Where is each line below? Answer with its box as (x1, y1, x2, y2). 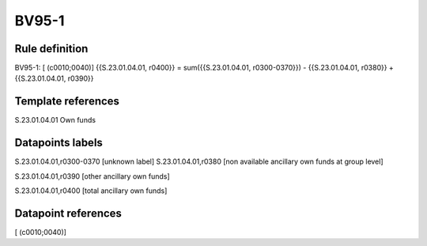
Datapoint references (14, 206, 123, 220)
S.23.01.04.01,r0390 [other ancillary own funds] (14, 171, 170, 181)
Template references (14, 95, 120, 108)
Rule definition (14, 42, 89, 55)
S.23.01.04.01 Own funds (14, 115, 96, 125)
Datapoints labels (14, 136, 103, 149)
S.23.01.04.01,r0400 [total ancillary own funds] (14, 186, 168, 195)
